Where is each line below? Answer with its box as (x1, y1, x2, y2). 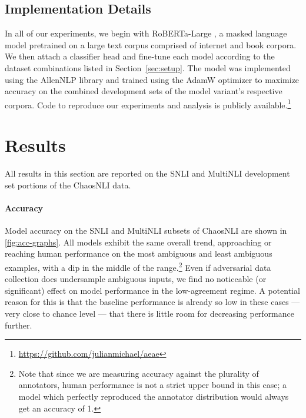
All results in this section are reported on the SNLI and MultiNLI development (5, 167, 290, 180)
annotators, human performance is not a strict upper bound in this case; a (18, 379, 287, 391)
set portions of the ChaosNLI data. (5, 178, 131, 191)
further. (5, 319, 32, 331)
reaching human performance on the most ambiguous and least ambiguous (5, 247, 272, 260)
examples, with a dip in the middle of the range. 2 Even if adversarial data (5, 259, 271, 273)
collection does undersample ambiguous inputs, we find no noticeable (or (5, 273, 267, 285)
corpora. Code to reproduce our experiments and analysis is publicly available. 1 (5, 97, 291, 111)
